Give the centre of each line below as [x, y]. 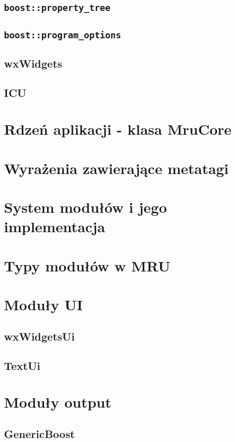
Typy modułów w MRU [87, 265]
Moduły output [58, 402]
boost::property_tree [57, 8]
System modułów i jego [86, 207]
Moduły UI [43, 305]
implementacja [55, 226]
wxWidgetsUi [39, 336]
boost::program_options [63, 35]
